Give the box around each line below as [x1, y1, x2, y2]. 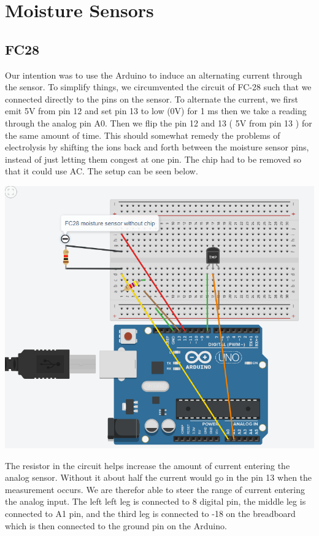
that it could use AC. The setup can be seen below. [5, 165, 198, 177]
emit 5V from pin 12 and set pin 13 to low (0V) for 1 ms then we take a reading [5, 104, 307, 117]
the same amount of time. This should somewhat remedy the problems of [5, 128, 280, 141]
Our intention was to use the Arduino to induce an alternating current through [5, 68, 302, 81]
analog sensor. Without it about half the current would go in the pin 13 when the [5, 471, 312, 484]
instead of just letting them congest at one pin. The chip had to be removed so [5, 152, 301, 165]
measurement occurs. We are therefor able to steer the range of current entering [5, 483, 306, 495]
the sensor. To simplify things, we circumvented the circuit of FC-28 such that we [5, 80, 312, 93]
